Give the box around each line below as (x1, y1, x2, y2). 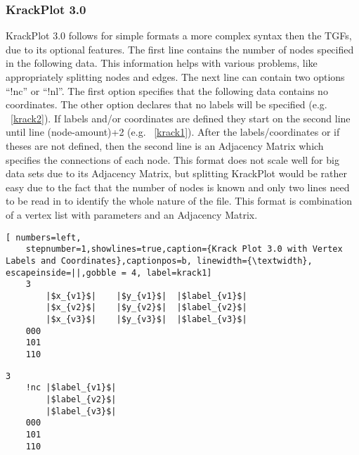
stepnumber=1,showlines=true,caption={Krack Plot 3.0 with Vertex (25, 244, 343, 255)
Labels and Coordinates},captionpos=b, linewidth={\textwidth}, (6, 255, 313, 266)
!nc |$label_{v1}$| (25, 383, 117, 393)
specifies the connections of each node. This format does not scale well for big (6, 152, 339, 167)
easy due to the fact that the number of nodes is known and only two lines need (6, 179, 350, 194)
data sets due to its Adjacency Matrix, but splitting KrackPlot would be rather (6, 166, 348, 181)
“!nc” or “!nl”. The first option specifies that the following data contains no (6, 83, 328, 98)
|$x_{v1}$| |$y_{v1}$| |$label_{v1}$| (46, 290, 247, 301)
